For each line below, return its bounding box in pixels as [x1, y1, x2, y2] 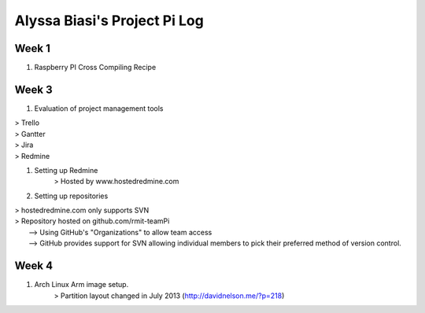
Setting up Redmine [34, 165, 98, 175]
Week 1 [14, 42, 50, 55]
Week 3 [14, 83, 53, 96]
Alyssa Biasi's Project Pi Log [14, 12, 204, 29]
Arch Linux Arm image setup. [34, 280, 129, 289]
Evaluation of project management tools [34, 103, 164, 113]
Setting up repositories [34, 191, 109, 201]
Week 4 [14, 260, 54, 273]
